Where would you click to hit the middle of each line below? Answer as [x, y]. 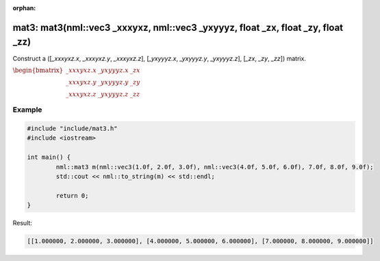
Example [27, 110]
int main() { [49, 157]
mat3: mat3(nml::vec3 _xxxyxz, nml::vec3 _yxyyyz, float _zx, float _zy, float [178, 27]
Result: [22, 223]
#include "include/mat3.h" [72, 129]
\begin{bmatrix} [38, 70]
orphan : [24, 8]
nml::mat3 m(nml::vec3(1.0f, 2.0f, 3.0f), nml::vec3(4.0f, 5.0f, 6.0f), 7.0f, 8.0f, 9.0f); [215, 167]
